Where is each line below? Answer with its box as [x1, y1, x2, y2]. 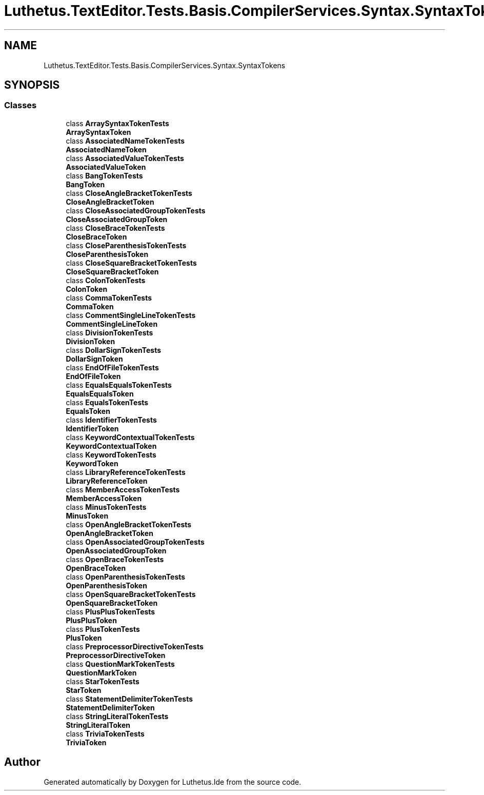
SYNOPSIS [4, 78, 60, 92]
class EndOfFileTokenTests [66, 363, 159, 372]
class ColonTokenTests [66, 275, 146, 285]
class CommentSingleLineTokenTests [66, 310, 196, 320]
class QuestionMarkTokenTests [66, 659, 175, 668]
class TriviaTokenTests [66, 729, 145, 738]
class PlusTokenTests [66, 624, 140, 633]
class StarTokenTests [66, 677, 139, 686]
